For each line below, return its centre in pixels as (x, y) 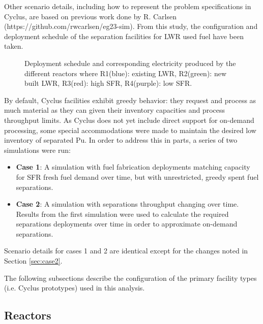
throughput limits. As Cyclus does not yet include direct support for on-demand (129, 120)
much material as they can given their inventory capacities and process (115, 110)
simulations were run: (37, 150)
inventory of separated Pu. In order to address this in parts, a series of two (121, 140)
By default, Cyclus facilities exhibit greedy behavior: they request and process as (130, 100)
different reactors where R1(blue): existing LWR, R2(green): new (125, 73)
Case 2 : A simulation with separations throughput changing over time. (127, 204)
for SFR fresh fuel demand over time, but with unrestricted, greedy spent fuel (137, 176)
